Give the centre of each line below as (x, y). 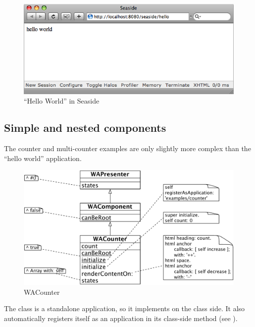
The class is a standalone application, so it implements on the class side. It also (125, 308)
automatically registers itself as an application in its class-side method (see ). (121, 318)
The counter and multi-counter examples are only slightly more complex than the (127, 148)
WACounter (42, 292)
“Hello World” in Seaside (62, 101)
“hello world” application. (43, 158)
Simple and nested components (85, 128)
